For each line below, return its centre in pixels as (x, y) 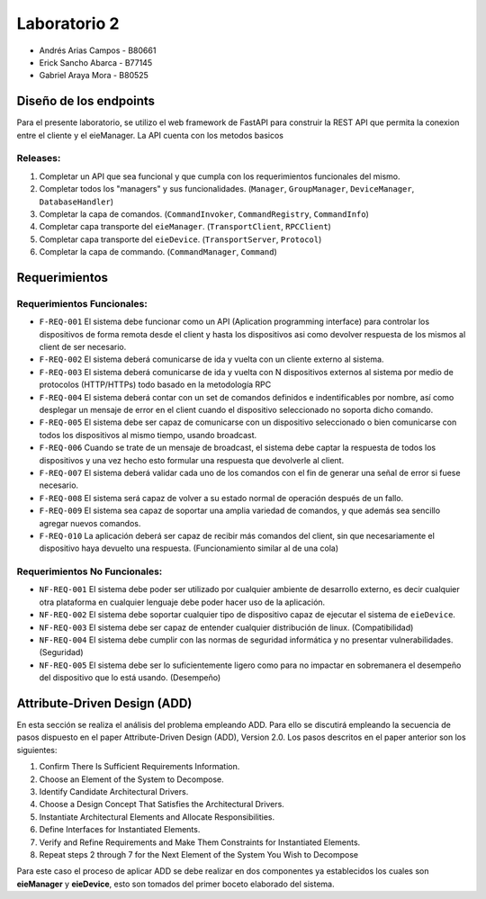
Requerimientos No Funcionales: (90, 571)
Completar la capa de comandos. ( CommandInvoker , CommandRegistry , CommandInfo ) (204, 214)
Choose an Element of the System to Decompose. (131, 779)
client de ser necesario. (83, 347)
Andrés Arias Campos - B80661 (98, 50)
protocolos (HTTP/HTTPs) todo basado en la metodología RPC (155, 385)
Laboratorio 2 (68, 23)
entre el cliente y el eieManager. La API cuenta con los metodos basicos (150, 135)
